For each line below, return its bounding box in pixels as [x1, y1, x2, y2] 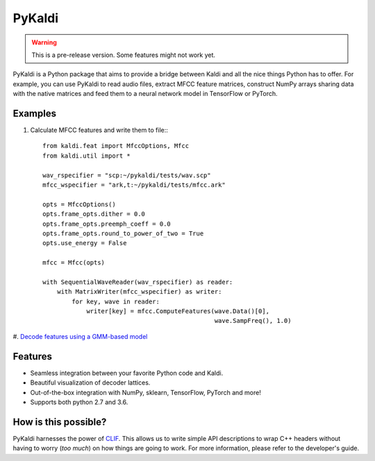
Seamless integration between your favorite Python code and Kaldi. [30, 369, 224, 377]
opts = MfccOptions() [42, 200, 116, 208]
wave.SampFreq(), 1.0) [214, 317, 292, 325]
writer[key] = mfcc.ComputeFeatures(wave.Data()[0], [86, 308, 270, 315]
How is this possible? [12, 416, 107, 428]
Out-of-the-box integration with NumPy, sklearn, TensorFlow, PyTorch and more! [30, 388, 262, 396]
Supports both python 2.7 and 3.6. [30, 398, 128, 406]
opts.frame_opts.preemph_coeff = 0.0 [42, 219, 172, 228]
